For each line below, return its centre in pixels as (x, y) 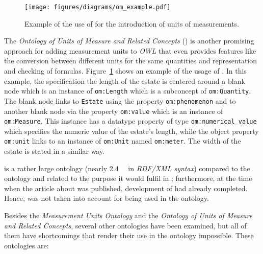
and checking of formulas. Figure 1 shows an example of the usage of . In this (125, 71)
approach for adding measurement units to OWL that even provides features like (130, 50)
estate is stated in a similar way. (55, 151)
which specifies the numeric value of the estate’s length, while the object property (131, 131)
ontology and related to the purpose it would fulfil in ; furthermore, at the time (128, 178)
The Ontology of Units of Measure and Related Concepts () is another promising (129, 41)
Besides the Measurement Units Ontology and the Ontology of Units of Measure (128, 215)
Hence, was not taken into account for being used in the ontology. (107, 198)
